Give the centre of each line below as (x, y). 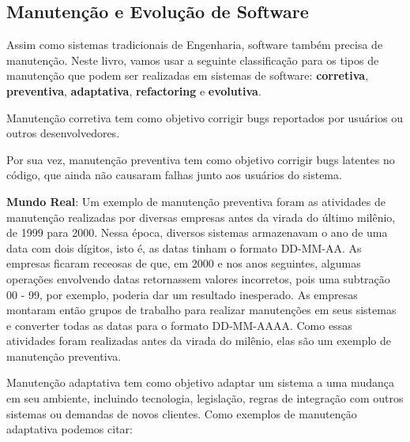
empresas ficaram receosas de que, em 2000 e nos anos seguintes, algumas (184, 263)
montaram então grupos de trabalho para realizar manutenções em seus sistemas (201, 310)
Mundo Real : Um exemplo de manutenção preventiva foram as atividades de (196, 201)
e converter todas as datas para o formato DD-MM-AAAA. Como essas (179, 325)
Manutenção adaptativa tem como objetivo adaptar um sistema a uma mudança (200, 382)
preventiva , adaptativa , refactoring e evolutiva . (134, 90)
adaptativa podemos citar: (70, 429)
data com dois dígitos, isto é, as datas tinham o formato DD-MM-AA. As (184, 247)
